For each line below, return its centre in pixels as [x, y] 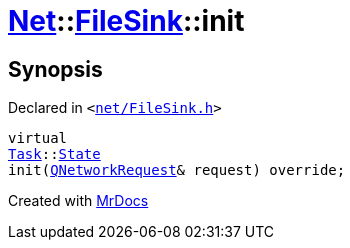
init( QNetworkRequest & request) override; [177, 170]
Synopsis [55, 69]
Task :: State [54, 154]
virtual [38, 138]
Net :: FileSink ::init [126, 21]
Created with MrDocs [78, 201]
